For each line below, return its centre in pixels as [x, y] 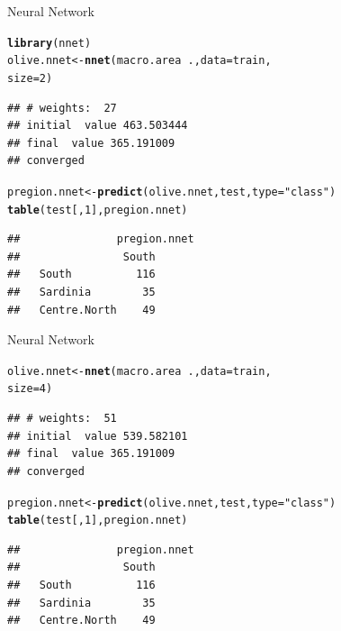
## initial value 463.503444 [98, 126]
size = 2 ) [30, 78]
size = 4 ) [30, 389]
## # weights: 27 [62, 108]
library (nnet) [49, 43]
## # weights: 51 [62, 419]
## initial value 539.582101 [98, 436]
